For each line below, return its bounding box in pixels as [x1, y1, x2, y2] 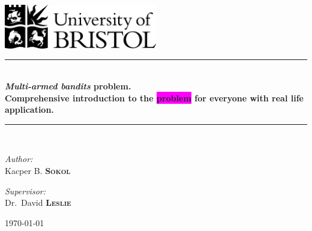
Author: [5, 152, 33, 165]
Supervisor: [5, 184, 46, 197]
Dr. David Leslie [5, 196, 71, 209]
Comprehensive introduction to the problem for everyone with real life [5, 91, 304, 104]
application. [5, 103, 54, 116]
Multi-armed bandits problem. [5, 80, 131, 92]
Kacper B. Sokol [5, 164, 71, 176]
